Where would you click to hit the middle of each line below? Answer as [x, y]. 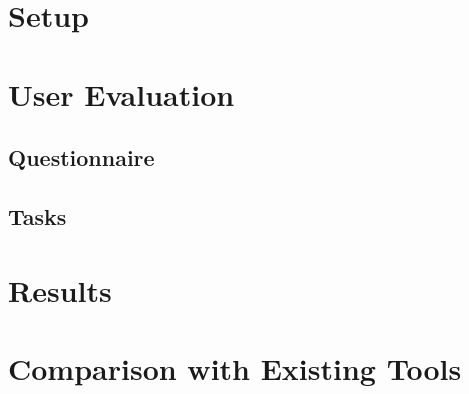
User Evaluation [121, 93]
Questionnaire [81, 157]
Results [60, 289]
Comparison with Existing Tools [235, 367]
